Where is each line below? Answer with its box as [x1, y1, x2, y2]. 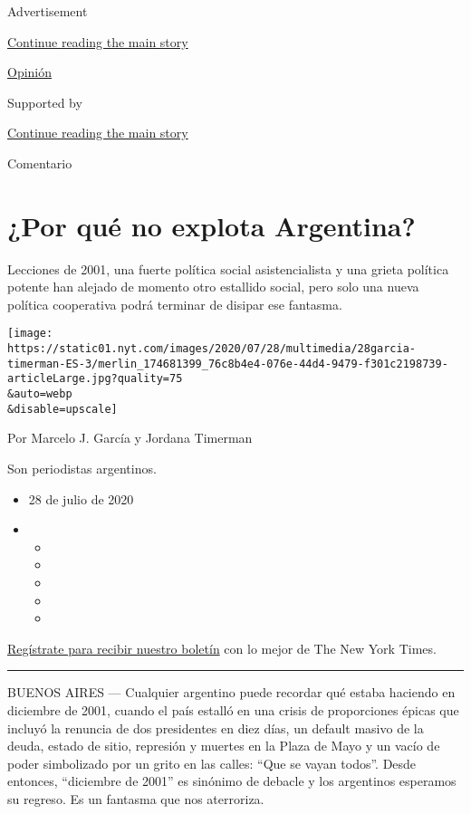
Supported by [7, 92, 82, 111]
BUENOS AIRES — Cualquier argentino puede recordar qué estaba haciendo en [7, 683, 456, 702]
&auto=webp [7, 388, 72, 401]
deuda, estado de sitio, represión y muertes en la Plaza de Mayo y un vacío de [7, 736, 440, 755]
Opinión [7, 62, 53, 81]
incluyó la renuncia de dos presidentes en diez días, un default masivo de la [7, 718, 424, 737]
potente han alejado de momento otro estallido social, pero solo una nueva [7, 277, 419, 296]
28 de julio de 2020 [28, 489, 134, 508]
